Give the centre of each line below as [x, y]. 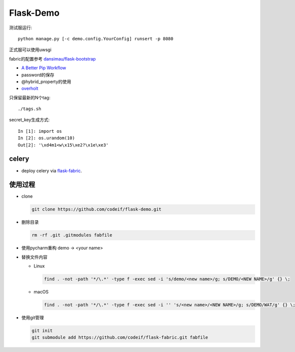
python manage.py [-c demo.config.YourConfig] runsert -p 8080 [96, 39]
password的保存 [38, 75]
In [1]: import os [40, 131]
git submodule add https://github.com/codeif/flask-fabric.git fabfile [120, 337]
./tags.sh [29, 109]
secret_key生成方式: [29, 120]
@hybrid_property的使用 [46, 82]
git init [42, 331]
